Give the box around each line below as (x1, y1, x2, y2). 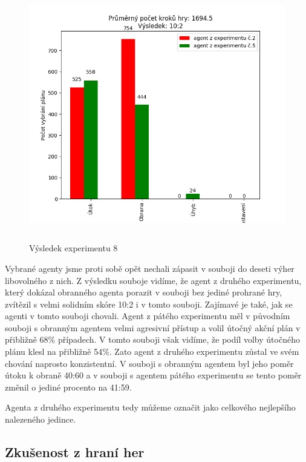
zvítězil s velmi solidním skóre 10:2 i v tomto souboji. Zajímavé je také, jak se (5, 297, 293, 310)
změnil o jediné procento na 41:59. (5, 380, 132, 393)
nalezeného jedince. (5, 413, 76, 426)
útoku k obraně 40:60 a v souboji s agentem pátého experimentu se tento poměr (5, 369, 302, 381)
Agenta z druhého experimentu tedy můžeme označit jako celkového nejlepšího (5, 401, 296, 414)
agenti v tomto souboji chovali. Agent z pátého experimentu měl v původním (5, 309, 290, 322)
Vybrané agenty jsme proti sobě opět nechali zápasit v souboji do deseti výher (5, 262, 295, 274)
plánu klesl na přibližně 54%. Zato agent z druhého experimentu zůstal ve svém (5, 345, 299, 358)
